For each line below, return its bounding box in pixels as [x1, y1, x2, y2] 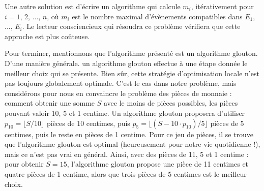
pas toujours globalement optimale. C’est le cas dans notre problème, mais [5, 78, 237, 88]
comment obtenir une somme [5, 98, 95, 108]
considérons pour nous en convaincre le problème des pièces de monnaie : [5, 87, 232, 98]
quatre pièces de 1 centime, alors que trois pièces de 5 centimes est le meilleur [5, 168, 247, 179]
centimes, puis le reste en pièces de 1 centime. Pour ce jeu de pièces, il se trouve [5, 129, 254, 139]
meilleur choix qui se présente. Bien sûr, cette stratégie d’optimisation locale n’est [5, 68, 259, 78]
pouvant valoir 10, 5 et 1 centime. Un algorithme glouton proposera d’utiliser [5, 107, 245, 118]
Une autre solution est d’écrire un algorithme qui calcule [5, 1, 181, 11]
